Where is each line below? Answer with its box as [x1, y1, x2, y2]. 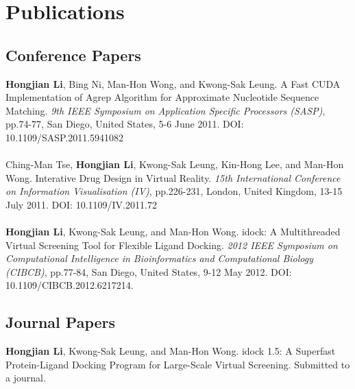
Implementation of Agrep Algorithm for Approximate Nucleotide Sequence [5, 90, 319, 104]
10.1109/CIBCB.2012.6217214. [5, 278, 134, 292]
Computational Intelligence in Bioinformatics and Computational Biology [5, 251, 313, 266]
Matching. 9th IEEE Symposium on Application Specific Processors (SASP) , [5, 103, 326, 117]
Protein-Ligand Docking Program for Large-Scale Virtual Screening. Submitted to [5, 357, 350, 371]
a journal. [5, 370, 46, 385]
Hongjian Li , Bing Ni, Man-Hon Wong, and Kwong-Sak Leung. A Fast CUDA [5, 76, 341, 91]
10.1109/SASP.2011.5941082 [5, 130, 124, 144]
